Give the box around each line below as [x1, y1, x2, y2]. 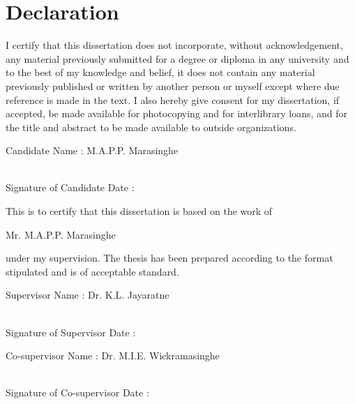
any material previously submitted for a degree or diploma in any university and [6, 51, 349, 66]
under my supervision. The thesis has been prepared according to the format [6, 250, 333, 265]
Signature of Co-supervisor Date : [6, 385, 149, 400]
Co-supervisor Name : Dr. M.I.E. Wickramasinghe [6, 348, 220, 363]
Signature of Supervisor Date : [6, 324, 136, 339]
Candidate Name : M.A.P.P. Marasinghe [6, 143, 179, 158]
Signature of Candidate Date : [6, 180, 135, 195]
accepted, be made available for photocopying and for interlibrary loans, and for [6, 106, 347, 121]
